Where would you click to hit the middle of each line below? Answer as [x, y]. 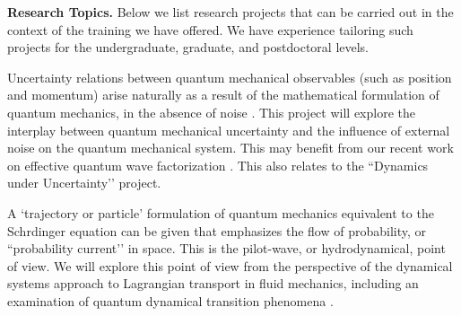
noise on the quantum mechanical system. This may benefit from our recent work [230, 148]
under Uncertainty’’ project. [84, 183]
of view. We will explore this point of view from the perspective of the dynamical [230, 265]
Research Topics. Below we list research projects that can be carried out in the [230, 12]
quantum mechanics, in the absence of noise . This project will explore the [211, 112]
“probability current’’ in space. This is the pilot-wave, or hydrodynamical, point [226, 248]
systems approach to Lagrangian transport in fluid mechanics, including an [213, 283]
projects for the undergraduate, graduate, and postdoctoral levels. [188, 47]
